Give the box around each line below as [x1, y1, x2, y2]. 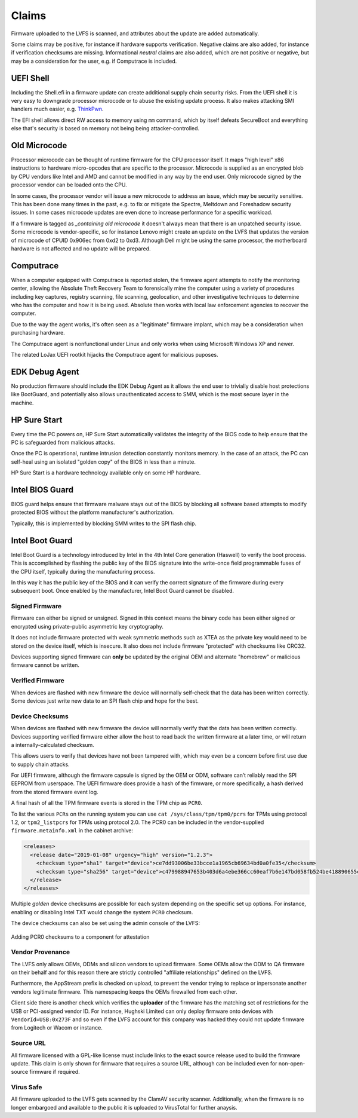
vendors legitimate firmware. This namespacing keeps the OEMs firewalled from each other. [11, 988, 238, 995]
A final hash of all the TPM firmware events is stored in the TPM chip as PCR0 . [11, 800, 203, 807]
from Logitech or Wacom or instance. [11, 1024, 103, 1031]
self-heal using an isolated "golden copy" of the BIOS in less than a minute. [11, 458, 196, 465]
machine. [11, 399, 34, 406]
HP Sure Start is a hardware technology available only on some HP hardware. [11, 469, 201, 476]
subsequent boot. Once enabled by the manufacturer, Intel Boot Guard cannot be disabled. [11, 587, 234, 595]
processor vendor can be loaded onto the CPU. [11, 181, 128, 188]
